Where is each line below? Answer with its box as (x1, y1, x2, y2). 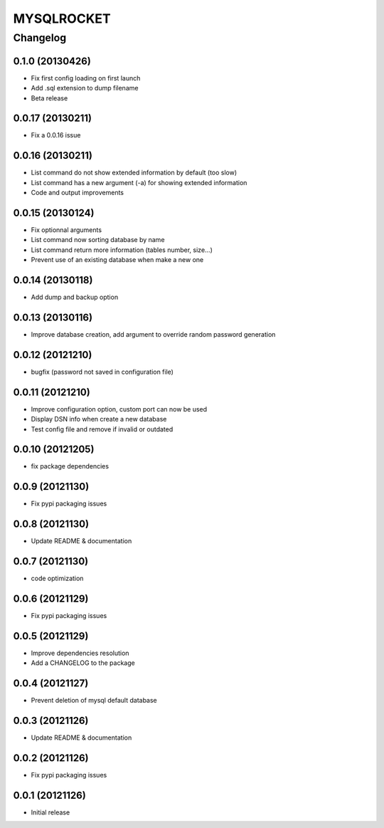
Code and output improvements (31, 189, 124, 197)
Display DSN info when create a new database (31, 415, 167, 424)
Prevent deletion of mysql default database (31, 696, 158, 705)
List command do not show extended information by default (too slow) (31, 168, 238, 177)
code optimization (31, 574, 84, 583)
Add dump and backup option (31, 293, 119, 302)
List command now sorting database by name (31, 236, 165, 244)
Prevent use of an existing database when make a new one (31, 256, 204, 264)
